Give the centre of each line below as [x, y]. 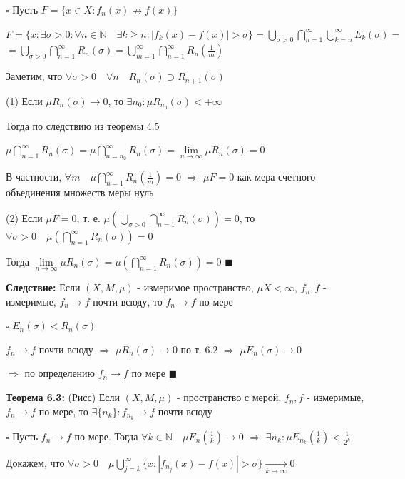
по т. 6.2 [199, 349]
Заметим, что [34, 76]
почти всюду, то [128, 301]
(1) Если [24, 100]
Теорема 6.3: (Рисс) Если [63, 397]
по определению [60, 373]
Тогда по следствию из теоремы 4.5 [83, 125]
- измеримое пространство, [195, 287]
